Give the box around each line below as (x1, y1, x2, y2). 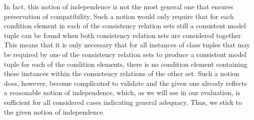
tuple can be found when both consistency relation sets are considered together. (4, 30, 243, 40)
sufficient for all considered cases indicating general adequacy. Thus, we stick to (4, 97, 242, 107)
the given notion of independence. (4, 106, 105, 117)
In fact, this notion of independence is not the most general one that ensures (4, 1, 233, 11)
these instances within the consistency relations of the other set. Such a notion (4, 68, 239, 79)
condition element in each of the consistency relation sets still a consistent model (4, 20, 246, 31)
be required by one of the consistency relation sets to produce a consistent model (4, 49, 247, 59)
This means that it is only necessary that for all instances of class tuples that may (4, 40, 251, 50)
